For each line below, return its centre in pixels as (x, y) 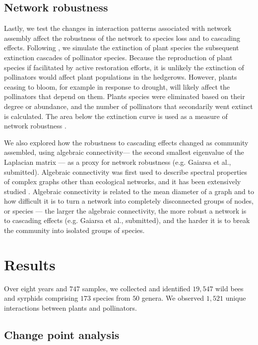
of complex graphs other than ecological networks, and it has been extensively (123, 181)
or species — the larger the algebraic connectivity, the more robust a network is (125, 210)
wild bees (229, 288)
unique (236, 298)
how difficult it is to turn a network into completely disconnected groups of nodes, (129, 201)
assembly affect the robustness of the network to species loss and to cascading (122, 38)
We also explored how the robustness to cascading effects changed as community (126, 142)
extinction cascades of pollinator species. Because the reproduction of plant (118, 57)
